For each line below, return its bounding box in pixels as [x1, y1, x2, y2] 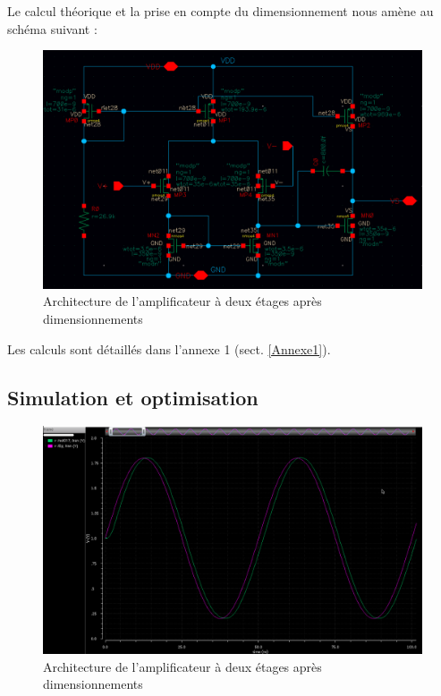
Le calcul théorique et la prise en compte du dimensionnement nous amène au [7, 2, 434, 20]
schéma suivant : [7, 19, 98, 38]
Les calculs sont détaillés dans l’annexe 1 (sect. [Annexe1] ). [7, 339, 331, 358]
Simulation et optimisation [7, 383, 259, 411]
